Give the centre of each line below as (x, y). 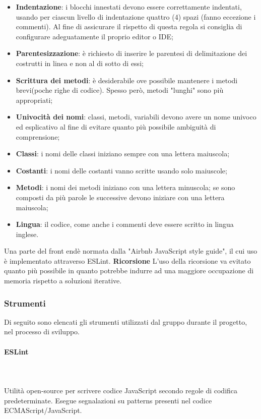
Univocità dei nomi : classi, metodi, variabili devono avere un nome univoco (136, 117)
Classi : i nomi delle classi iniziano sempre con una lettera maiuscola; (123, 154)
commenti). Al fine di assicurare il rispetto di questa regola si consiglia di (129, 26)
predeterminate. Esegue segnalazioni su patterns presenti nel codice (108, 400)
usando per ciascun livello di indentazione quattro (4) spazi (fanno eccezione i (136, 16)
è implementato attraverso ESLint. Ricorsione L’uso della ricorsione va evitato (127, 260)
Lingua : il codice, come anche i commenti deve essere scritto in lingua (125, 224)
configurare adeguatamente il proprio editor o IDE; (94, 36)
